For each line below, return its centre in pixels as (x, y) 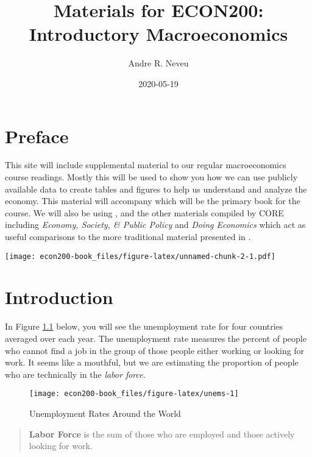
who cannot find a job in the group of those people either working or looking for (155, 350)
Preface (37, 136)
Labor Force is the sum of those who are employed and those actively (162, 434)
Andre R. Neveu (158, 63)
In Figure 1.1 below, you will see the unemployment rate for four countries (144, 326)
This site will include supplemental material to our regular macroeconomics (146, 165)
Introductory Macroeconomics (158, 34)
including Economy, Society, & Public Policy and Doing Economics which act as (155, 225)
